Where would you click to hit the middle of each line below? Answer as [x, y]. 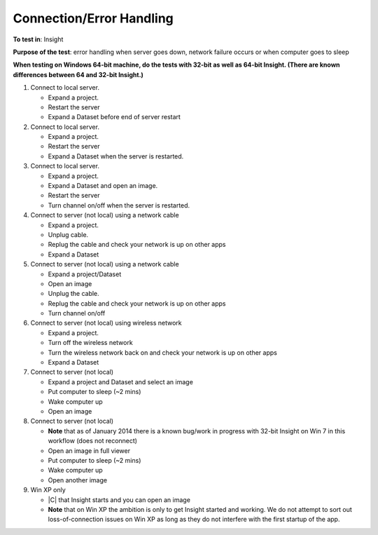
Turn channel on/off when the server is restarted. [119, 205]
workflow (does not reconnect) [93, 441]
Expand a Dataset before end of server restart [114, 117]
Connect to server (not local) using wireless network [106, 323]
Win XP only [48, 490]
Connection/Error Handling [93, 18]
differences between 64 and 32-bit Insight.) [78, 74]
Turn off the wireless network [90, 343]
